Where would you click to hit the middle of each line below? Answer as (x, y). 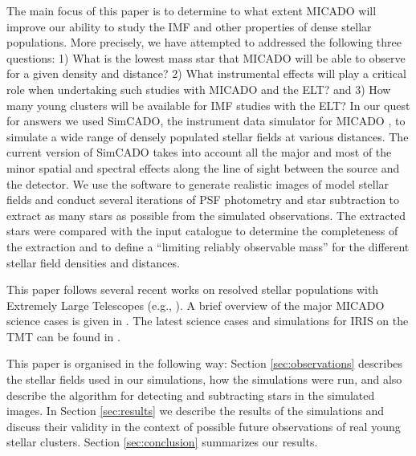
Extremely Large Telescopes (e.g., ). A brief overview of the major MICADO (196, 305)
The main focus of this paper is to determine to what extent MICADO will (192, 10)
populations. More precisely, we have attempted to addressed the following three (204, 42)
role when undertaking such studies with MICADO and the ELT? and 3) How (199, 89)
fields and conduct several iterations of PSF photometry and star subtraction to (203, 199)
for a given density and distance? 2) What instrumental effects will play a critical (206, 73)
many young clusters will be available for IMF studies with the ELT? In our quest (208, 105)
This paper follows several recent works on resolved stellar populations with (193, 289)
